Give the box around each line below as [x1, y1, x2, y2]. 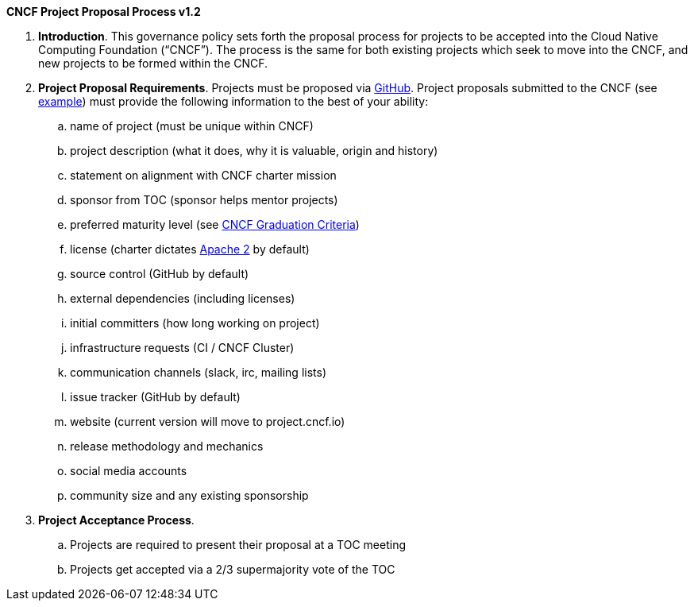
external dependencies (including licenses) [70, 292, 295, 305]
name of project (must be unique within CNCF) [70, 119, 314, 133]
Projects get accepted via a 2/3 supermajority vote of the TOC [70, 563, 395, 576]
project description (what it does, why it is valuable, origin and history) [70, 144, 438, 157]
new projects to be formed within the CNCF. [38, 56, 268, 70]
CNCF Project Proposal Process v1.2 [6, 5, 201, 18]
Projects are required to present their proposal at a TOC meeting [70, 538, 406, 551]
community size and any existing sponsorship [70, 489, 309, 502]
